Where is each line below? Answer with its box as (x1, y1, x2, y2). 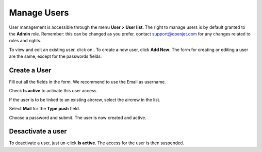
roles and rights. (9, 38, 42, 44)
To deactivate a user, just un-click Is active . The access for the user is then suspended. (9, 140, 184, 146)
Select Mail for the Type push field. (9, 106, 80, 112)
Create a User (9, 66, 51, 74)
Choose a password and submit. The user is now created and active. (9, 115, 147, 120)
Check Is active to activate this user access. (9, 88, 98, 94)
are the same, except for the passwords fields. (9, 53, 102, 59)
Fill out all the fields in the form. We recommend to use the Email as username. (9, 79, 166, 85)
